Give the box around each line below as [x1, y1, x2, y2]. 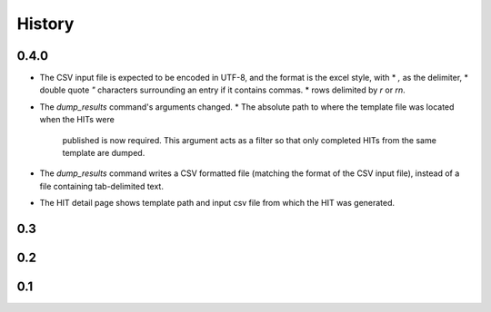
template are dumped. [62, 148, 145, 159]
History [16, 14, 75, 34]
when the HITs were [39, 114, 115, 125]
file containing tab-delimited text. [39, 180, 164, 191]
